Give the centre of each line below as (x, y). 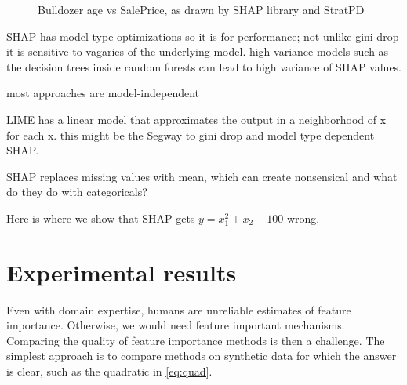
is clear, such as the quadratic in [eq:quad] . (109, 371)
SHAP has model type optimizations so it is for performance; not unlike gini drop (203, 36)
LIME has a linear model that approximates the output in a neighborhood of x (196, 119)
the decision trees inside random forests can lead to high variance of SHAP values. (204, 66)
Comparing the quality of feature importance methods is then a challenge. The (196, 340)
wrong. (303, 218)
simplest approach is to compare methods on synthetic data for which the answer (202, 356)
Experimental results (122, 272)
